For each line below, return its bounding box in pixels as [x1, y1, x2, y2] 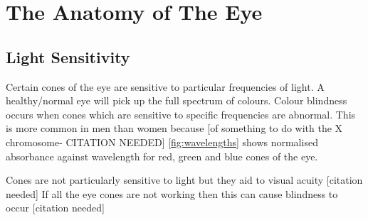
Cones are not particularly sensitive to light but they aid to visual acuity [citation [6, 172, 363, 187]
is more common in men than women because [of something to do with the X [6, 121, 343, 136]
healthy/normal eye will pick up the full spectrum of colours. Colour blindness [6, 93, 347, 108]
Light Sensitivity [6, 45, 130, 67]
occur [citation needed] [6, 200, 105, 215]
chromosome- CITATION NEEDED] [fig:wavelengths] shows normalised [6, 134, 318, 149]
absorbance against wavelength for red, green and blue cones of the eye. [6, 148, 318, 163]
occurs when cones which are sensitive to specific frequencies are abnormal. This [6, 106, 356, 121]
